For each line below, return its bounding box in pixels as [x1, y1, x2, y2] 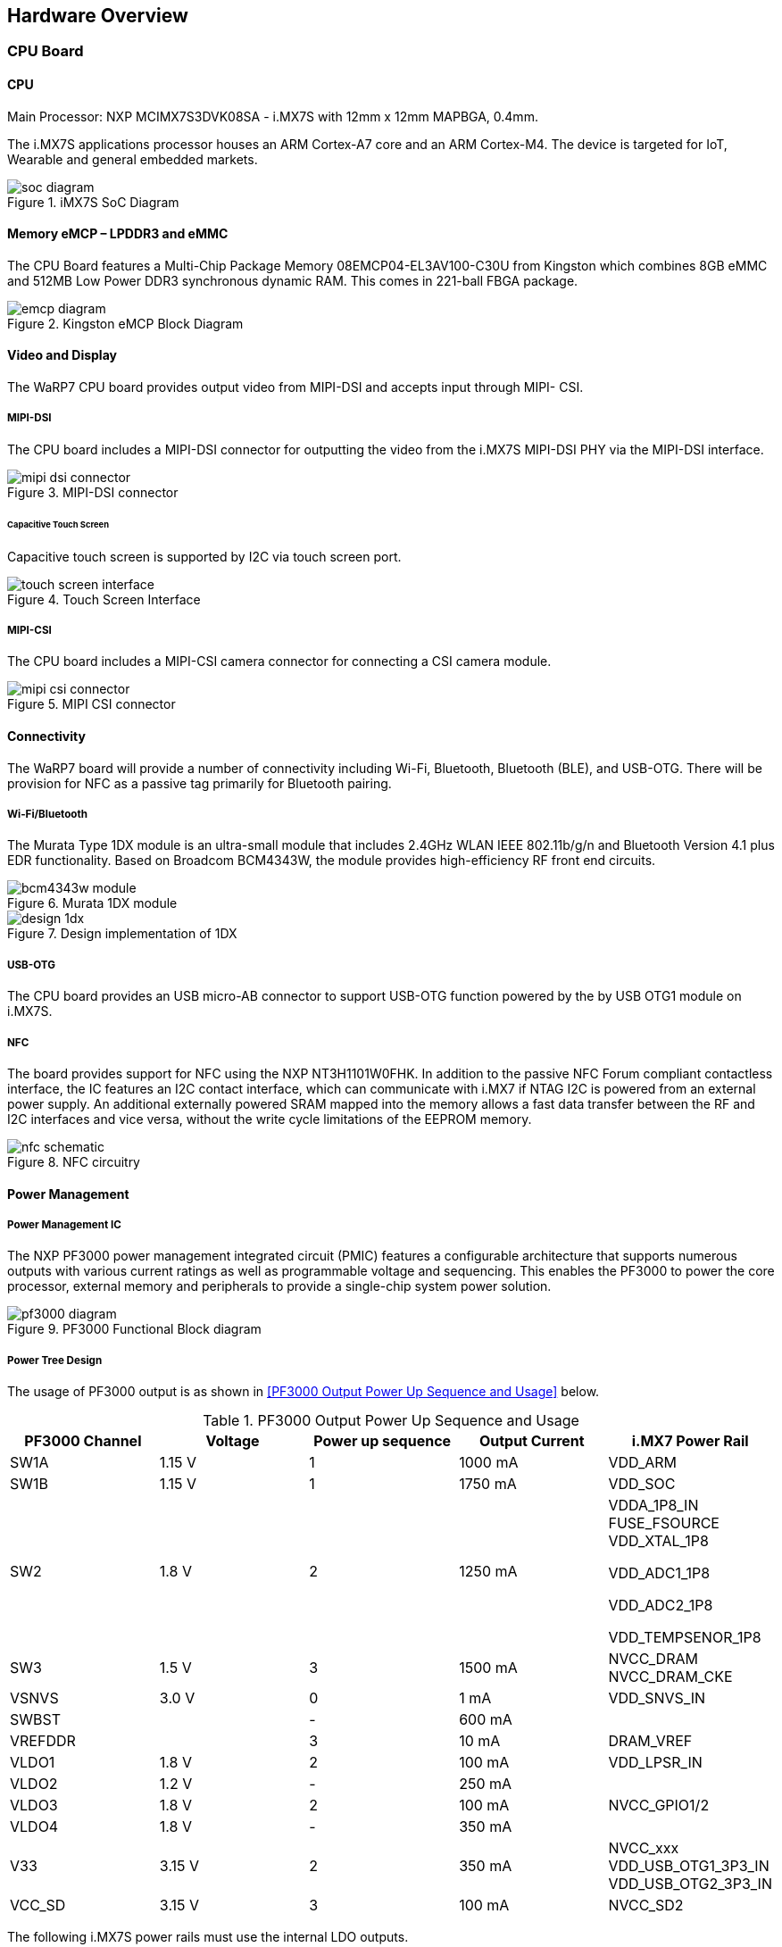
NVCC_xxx [608, 1839, 679, 1858]
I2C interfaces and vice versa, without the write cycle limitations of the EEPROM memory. [7, 1111, 532, 1127]
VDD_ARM [608, 1453, 678, 1472]
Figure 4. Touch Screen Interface [7, 591, 201, 607]
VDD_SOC [608, 1475, 676, 1494]
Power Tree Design [7, 1353, 103, 1367]
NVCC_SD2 [608, 1896, 684, 1915]
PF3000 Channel [24, 1432, 142, 1451]
